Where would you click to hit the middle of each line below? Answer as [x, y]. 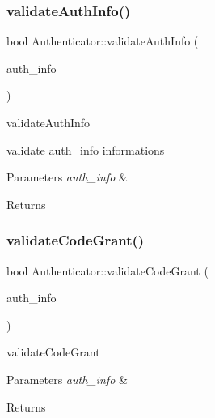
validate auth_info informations [86, 149]
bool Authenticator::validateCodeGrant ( [107, 270]
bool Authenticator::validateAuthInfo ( [103, 41]
